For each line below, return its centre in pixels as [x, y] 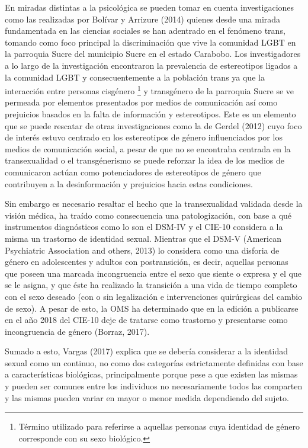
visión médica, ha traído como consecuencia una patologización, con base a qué [148, 215]
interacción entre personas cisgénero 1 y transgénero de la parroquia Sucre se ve [150, 90]
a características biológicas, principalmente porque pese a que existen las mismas [151, 374]
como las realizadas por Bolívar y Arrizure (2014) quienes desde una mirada [143, 19]
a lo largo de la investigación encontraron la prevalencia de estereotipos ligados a [151, 65]
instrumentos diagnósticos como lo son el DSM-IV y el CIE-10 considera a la [144, 227]
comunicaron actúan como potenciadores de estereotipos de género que [133, 172]
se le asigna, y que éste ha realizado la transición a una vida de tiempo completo [151, 285]
